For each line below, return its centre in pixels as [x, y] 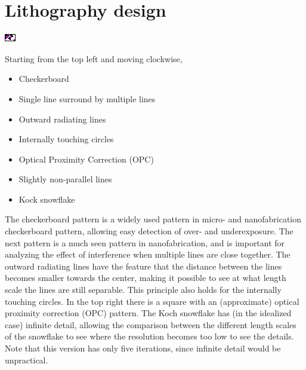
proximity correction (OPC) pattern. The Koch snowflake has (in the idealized [148, 313]
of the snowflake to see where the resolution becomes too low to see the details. [149, 336]
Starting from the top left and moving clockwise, [94, 58]
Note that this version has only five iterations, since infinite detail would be [143, 348]
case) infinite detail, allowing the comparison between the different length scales [151, 324]
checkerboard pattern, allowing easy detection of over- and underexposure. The [149, 231]
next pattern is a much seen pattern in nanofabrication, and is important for [145, 242]
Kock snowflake [47, 199]
